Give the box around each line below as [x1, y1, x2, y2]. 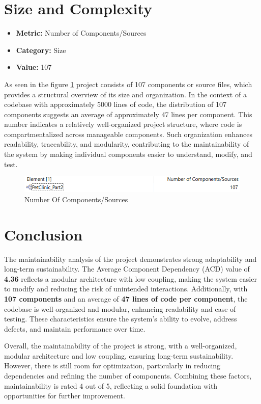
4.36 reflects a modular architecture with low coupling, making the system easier [4, 273, 257, 284]
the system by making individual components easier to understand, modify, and [4, 149, 252, 159]
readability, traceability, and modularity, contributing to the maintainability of [4, 139, 249, 149]
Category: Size [16, 44, 66, 55]
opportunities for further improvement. [4, 390, 125, 401]
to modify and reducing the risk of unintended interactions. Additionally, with [4, 283, 248, 294]
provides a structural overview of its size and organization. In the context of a [4, 89, 247, 99]
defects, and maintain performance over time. [4, 323, 146, 334]
